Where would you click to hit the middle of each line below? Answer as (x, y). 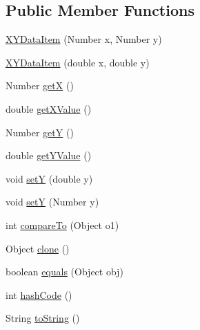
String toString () (43, 318)
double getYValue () (49, 155)
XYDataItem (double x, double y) (78, 62)
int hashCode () (39, 294)
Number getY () (40, 132)
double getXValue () (49, 108)
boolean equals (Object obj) (64, 272)
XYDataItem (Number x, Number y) (84, 39)
